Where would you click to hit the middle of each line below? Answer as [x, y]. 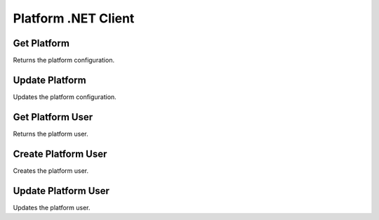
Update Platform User [61, 191]
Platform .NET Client [74, 18]
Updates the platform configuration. [65, 97]
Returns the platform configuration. [64, 60]
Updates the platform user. [52, 207]
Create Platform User [60, 154]
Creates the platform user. [51, 170]
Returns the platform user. [51, 134]
